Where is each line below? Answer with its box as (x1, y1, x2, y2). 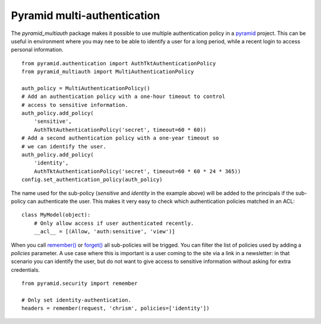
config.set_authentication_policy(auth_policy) (21, 176, 163, 183)
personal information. (11, 46, 64, 53)
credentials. (11, 266, 40, 273)
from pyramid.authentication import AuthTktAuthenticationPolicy (21, 60, 216, 66)
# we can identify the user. (21, 143, 106, 150)
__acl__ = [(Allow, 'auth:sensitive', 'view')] (33, 228, 175, 235)
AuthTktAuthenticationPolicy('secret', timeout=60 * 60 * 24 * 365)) (33, 168, 241, 174)
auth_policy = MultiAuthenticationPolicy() (21, 85, 150, 91)
